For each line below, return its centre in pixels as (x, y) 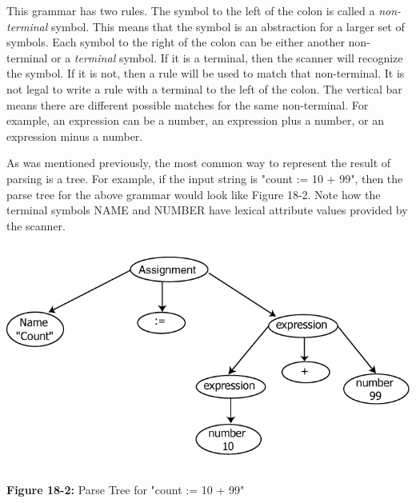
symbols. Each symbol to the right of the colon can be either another (176, 42)
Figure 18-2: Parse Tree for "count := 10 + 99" (126, 489)
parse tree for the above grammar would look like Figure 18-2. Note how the (194, 194)
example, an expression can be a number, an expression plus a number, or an (195, 120)
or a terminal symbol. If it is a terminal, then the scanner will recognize (227, 57)
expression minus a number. (75, 136)
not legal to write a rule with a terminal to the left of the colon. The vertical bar (204, 88)
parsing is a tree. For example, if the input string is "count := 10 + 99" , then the (205, 178)
